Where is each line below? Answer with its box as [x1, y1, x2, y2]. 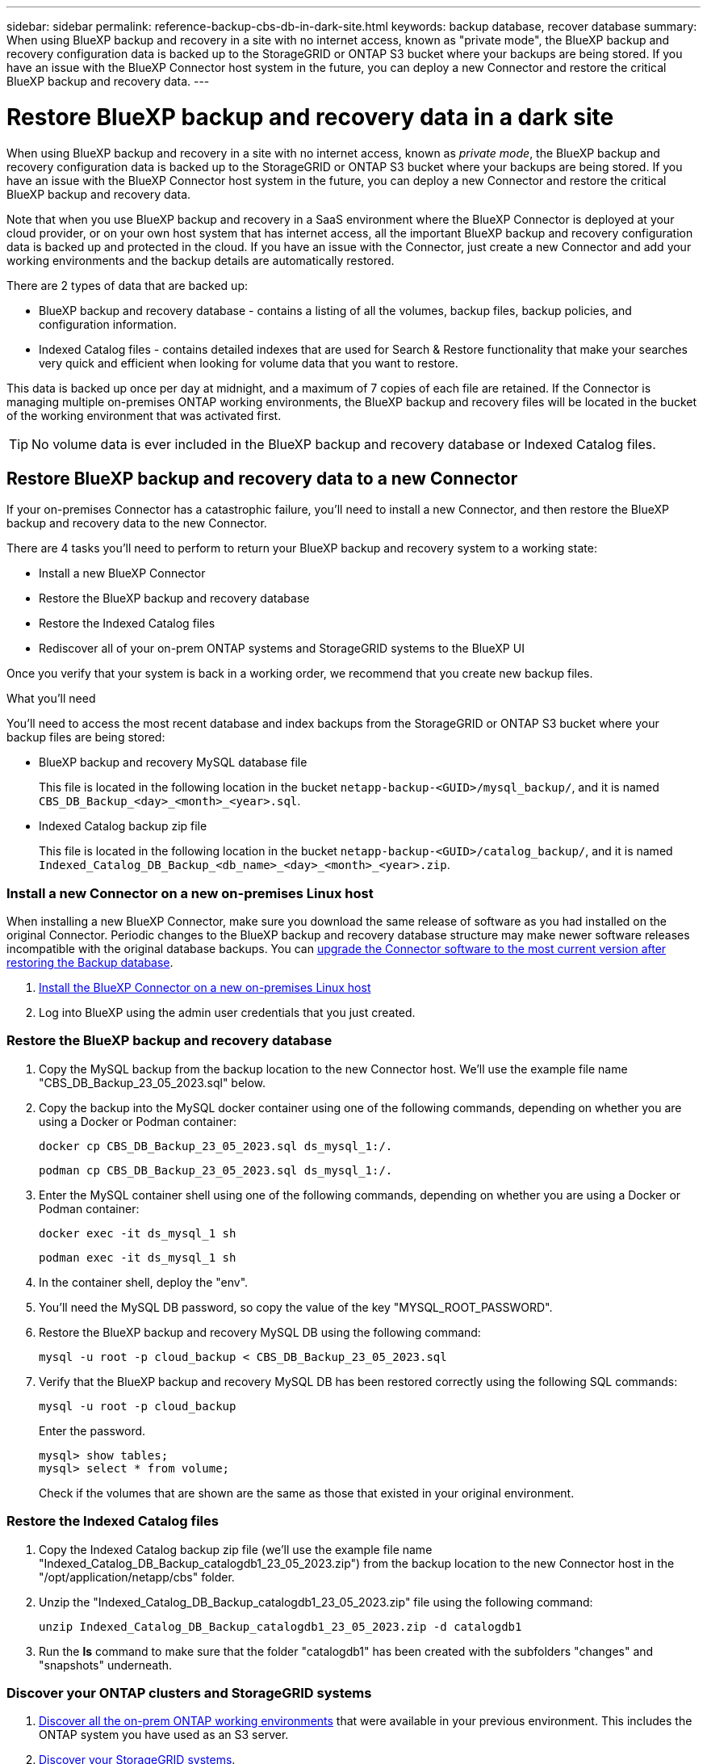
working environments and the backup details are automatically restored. [6, 253, 395, 267]
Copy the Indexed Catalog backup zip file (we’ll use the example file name [39, 1542, 433, 1556]
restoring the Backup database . [6, 955, 174, 970]
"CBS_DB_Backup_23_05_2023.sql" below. [39, 1075, 266, 1090]
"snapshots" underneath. [39, 1657, 173, 1672]
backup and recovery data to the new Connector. [6, 516, 267, 531]
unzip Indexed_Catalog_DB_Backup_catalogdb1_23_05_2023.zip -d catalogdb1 [39, 1619, 522, 1633]
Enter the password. [39, 1423, 146, 1438]
